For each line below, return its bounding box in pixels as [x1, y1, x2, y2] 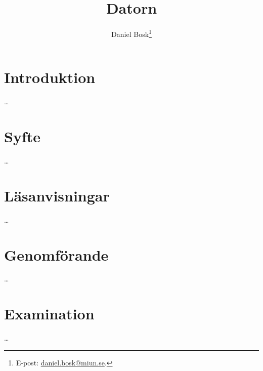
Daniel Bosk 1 [111, 27, 152, 39]
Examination [4, 303, 95, 324]
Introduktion [4, 67, 96, 88]
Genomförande [4, 244, 109, 265]
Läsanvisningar [4, 185, 110, 205]
